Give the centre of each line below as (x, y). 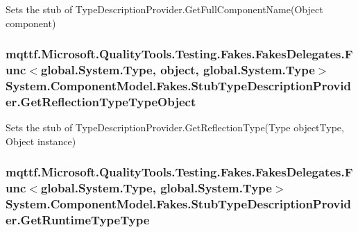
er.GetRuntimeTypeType (78, 220)
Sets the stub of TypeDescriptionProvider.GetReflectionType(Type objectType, (175, 127)
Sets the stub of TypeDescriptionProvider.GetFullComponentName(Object (164, 9)
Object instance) (41, 141)
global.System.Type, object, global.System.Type (178, 70)
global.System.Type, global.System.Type (156, 188)
